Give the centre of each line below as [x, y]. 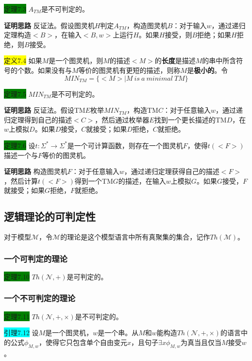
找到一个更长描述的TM [190, 119]
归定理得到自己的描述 [38, 119]
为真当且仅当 [201, 342]
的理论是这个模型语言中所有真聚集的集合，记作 [135, 237]
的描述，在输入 [142, 180]
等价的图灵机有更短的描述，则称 [129, 70]
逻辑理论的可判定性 [50, 216]
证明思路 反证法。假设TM [45, 110]
